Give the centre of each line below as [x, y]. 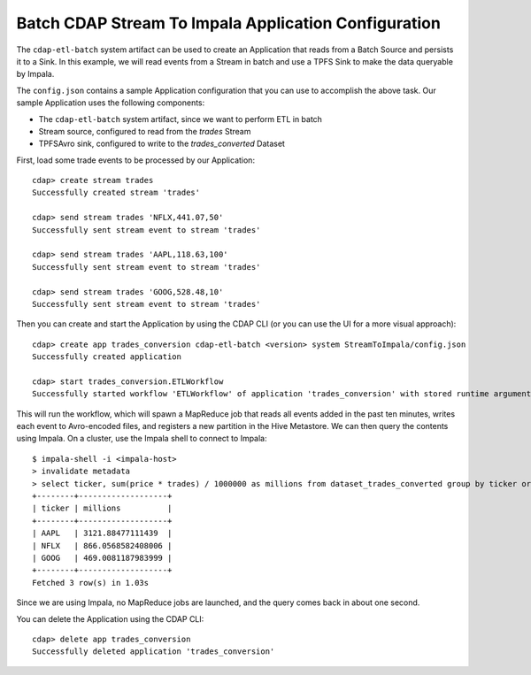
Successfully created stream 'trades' [116, 193]
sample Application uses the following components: [111, 103]
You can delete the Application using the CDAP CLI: [110, 618]
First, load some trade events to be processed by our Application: [136, 160]
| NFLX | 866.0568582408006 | [102, 545]
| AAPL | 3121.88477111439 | [102, 533]
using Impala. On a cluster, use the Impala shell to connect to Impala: [142, 439]
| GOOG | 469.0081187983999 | [102, 558]
